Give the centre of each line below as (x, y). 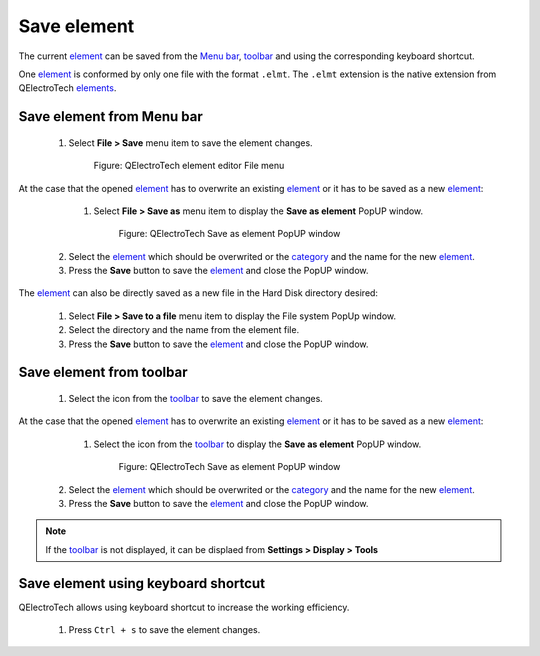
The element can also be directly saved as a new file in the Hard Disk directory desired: (198, 293)
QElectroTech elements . (67, 88)
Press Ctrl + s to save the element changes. (164, 630)
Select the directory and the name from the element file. (184, 330)
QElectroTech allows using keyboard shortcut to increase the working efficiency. (184, 607)
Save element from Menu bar (111, 116)
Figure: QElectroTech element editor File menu (189, 166)
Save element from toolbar (103, 372)
